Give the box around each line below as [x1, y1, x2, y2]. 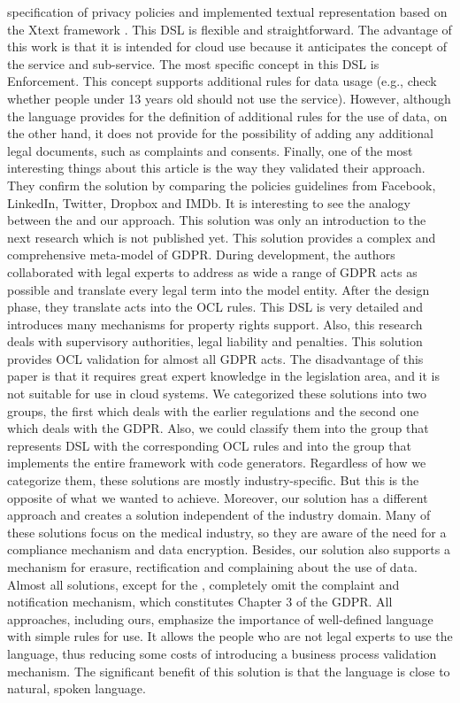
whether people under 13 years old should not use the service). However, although [7, 89, 451, 107]
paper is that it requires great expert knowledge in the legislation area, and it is [7, 367, 440, 385]
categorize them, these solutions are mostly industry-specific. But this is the [7, 471, 419, 490]
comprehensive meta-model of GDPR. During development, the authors [7, 245, 395, 264]
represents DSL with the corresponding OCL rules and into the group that [7, 436, 411, 454]
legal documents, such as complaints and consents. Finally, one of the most [7, 141, 413, 159]
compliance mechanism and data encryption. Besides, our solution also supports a [7, 540, 450, 559]
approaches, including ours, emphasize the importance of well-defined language [7, 609, 433, 628]
